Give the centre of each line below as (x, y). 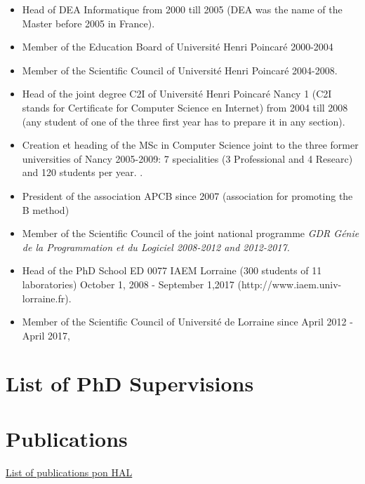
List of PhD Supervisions (130, 383)
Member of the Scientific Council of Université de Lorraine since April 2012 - (187, 322)
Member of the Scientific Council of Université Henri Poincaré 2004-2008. (180, 70)
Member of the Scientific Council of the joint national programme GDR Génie (191, 233)
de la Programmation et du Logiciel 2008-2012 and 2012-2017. (156, 247)
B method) (46, 209)
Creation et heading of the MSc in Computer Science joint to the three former (190, 145)
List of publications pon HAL (69, 472)
